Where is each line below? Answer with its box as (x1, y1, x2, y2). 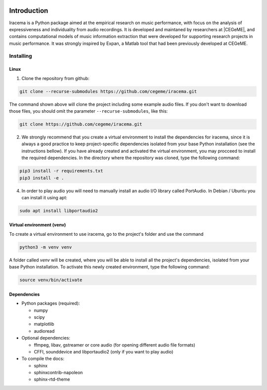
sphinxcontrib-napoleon (34, 370, 83, 376)
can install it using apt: (21, 194, 68, 200)
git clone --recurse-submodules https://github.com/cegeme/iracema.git (19, 88, 197, 94)
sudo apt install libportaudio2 (19, 208, 98, 214)
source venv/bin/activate (19, 277, 83, 283)
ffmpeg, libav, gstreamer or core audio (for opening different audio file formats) (34, 342, 195, 348)
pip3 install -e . (19, 175, 64, 180)
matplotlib (34, 321, 54, 327)
